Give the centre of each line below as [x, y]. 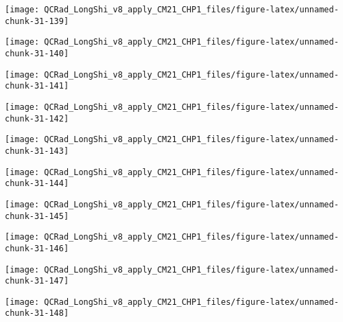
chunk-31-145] [37, 216]
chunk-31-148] [37, 313]
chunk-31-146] [37, 248]
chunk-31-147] [37, 281]
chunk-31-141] [37, 86]
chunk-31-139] [37, 21]
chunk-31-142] [37, 118]
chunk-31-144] [37, 184]
